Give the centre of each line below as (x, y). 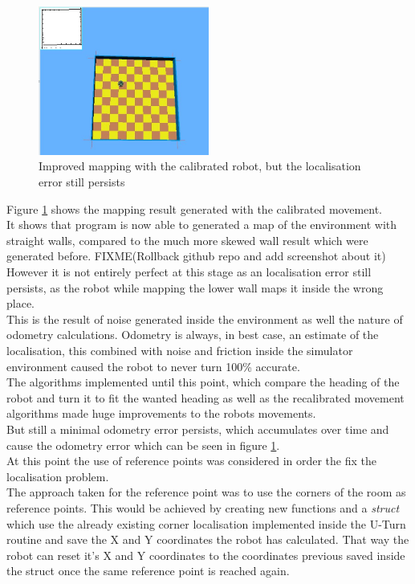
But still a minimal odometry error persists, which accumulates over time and (198, 429)
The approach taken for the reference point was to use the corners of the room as (206, 492)
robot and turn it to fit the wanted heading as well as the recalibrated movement (205, 397)
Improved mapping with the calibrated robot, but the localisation (200, 166)
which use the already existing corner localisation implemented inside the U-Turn (206, 523)
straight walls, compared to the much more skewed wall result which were (187, 240)
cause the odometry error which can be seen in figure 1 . (143, 445)
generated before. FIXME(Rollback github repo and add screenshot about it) (196, 256)
